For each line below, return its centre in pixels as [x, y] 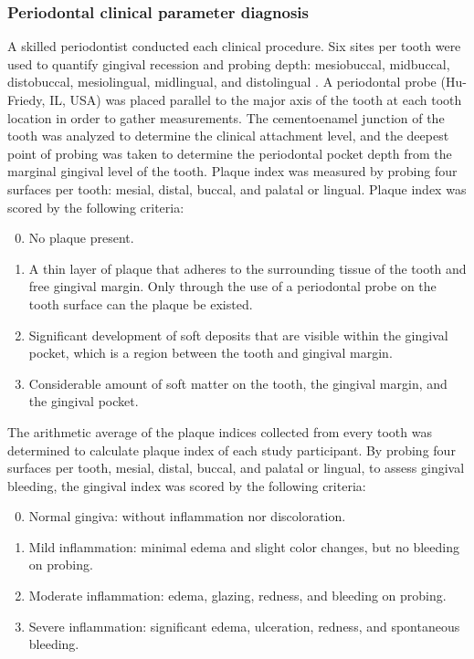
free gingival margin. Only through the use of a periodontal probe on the [232, 286]
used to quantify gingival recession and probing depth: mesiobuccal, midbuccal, [229, 63]
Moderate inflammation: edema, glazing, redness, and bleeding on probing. [237, 596]
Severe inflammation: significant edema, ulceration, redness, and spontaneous [244, 626]
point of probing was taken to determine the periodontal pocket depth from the [230, 153]
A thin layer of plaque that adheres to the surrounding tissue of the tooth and [248, 268]
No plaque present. [81, 238]
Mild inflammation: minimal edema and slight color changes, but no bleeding [244, 546]
